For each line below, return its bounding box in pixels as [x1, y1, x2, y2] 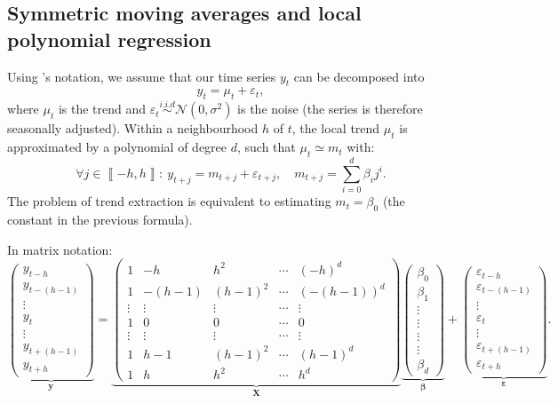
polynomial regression [7, 25, 211, 52]
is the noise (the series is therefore [237, 99, 423, 118]
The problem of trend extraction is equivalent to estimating [7, 192, 331, 210]
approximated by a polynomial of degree [7, 138, 227, 156]
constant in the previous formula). [7, 209, 193, 228]
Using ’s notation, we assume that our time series [7, 67, 276, 85]
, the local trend [291, 119, 380, 138]
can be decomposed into [293, 67, 425, 85]
